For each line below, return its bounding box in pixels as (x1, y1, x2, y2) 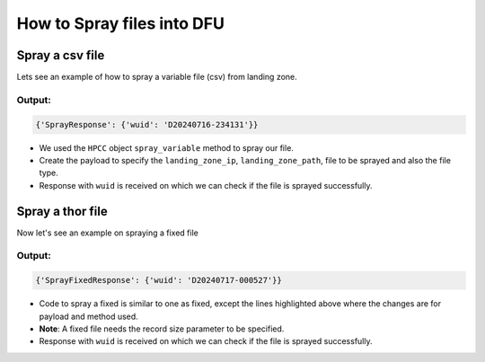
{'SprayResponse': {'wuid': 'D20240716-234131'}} (35, 119, 259, 129)
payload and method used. (39, 311, 138, 322)
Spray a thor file (16, 203, 108, 219)
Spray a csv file (16, 48, 105, 63)
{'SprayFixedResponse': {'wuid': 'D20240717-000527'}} (35, 275, 282, 286)
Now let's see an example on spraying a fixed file (16, 227, 199, 238)
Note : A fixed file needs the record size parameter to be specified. (39, 323, 285, 334)
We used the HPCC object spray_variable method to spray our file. (39, 142, 294, 153)
